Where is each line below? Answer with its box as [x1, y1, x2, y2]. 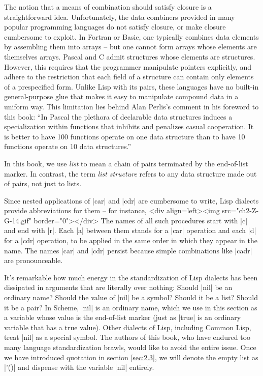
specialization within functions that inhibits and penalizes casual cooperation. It [4, 121, 254, 132]
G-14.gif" [4, 215, 31, 225]
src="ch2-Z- [222, 205, 259, 216]
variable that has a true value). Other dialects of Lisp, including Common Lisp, [4, 322, 251, 332]
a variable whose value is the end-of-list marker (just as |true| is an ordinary [4, 312, 241, 323]
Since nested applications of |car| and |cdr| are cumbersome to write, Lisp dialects [4, 195, 259, 206]
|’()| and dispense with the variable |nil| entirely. [4, 362, 154, 372]
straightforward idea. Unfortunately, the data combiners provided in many [4, 11, 235, 22]
